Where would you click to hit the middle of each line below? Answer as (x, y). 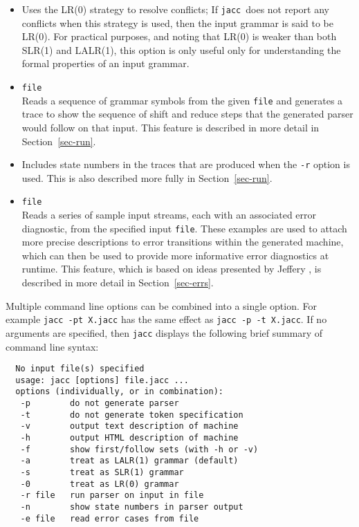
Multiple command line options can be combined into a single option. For (161, 305)
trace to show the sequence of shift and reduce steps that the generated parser (187, 114)
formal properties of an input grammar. (105, 63)
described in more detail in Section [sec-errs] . (118, 283)
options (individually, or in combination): (119, 392)
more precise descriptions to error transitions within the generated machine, (183, 242)
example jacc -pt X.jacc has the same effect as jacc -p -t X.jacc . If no (166, 319)
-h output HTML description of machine (129, 438)
